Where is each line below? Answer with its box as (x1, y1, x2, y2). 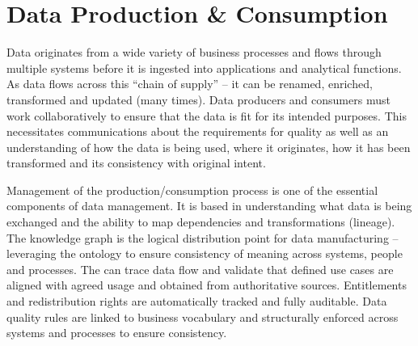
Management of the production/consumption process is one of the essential (6, 181, 378, 198)
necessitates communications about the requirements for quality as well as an (6, 123, 389, 140)
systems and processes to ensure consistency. (6, 324, 227, 341)
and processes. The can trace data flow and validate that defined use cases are (6, 260, 394, 277)
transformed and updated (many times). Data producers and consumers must (6, 91, 391, 108)
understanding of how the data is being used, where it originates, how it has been (6, 138, 411, 155)
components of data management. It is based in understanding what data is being (6, 197, 412, 214)
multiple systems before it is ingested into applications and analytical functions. (6, 59, 402, 76)
